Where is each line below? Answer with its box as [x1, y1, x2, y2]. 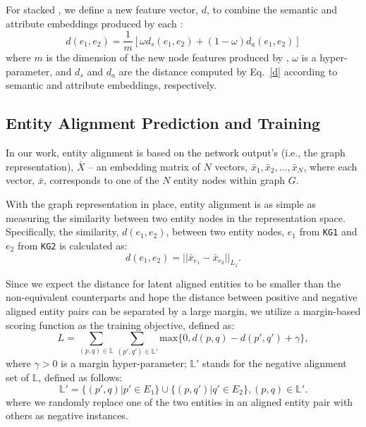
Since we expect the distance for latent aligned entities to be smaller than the [6, 276, 341, 290]
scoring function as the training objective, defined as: [6, 317, 235, 332]
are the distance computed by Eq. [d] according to [118, 63, 338, 78]
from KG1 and [299, 224, 358, 239]
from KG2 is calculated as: [17, 237, 128, 252]
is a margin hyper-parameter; [61, 356, 187, 371]
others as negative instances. [6, 408, 128, 423]
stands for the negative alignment [202, 356, 347, 371]
